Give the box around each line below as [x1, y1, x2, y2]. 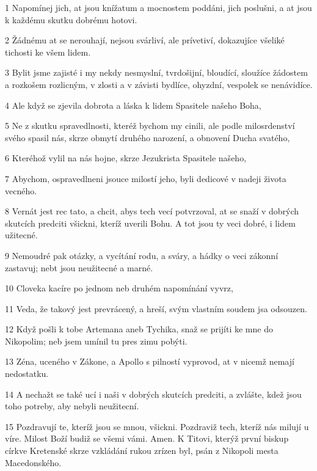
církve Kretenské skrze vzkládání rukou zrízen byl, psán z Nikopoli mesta [5, 444, 279, 457]
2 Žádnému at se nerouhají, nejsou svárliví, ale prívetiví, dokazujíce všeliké [5, 34, 285, 46]
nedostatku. [5, 367, 49, 380]
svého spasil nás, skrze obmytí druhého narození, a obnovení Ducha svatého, [5, 131, 290, 144]
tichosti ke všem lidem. [5, 45, 91, 58]
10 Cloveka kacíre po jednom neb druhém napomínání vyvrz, [5, 282, 233, 294]
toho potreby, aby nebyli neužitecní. [5, 400, 139, 412]
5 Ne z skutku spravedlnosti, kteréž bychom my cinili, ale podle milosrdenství [5, 119, 295, 132]
